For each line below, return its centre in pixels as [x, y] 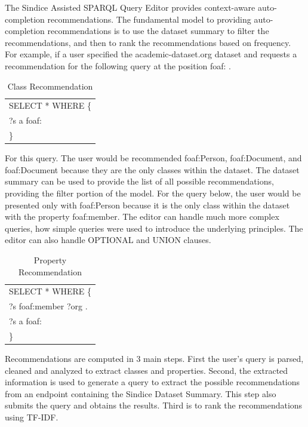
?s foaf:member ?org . [48, 306]
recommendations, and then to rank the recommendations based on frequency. [148, 42]
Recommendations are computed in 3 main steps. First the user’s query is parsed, [154, 358]
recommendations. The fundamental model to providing [149, 19]
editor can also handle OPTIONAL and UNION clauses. [108, 240]
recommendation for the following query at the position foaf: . [118, 65]
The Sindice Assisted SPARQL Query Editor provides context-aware [130, 7]
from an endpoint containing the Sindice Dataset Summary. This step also [141, 393]
